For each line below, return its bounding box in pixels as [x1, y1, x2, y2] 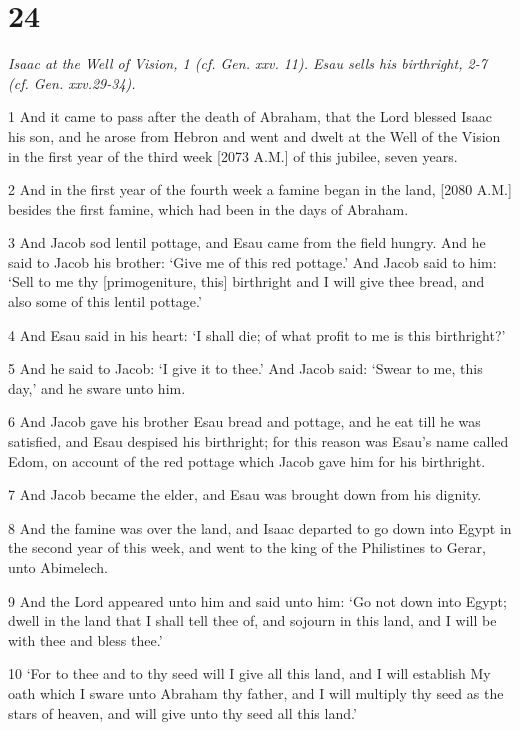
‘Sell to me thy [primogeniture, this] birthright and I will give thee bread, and [8, 271, 485, 292]
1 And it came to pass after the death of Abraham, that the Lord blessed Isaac [8, 106, 493, 127]
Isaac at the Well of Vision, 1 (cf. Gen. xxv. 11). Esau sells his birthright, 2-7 [8, 53, 487, 74]
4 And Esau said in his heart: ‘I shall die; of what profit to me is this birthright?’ [8, 324, 506, 345]
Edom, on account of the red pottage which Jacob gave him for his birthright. [8, 450, 486, 471]
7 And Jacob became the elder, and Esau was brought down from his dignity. [8, 484, 482, 505]
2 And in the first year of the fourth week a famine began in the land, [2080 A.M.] [8, 179, 512, 200]
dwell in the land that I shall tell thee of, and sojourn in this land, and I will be [8, 610, 497, 631]
